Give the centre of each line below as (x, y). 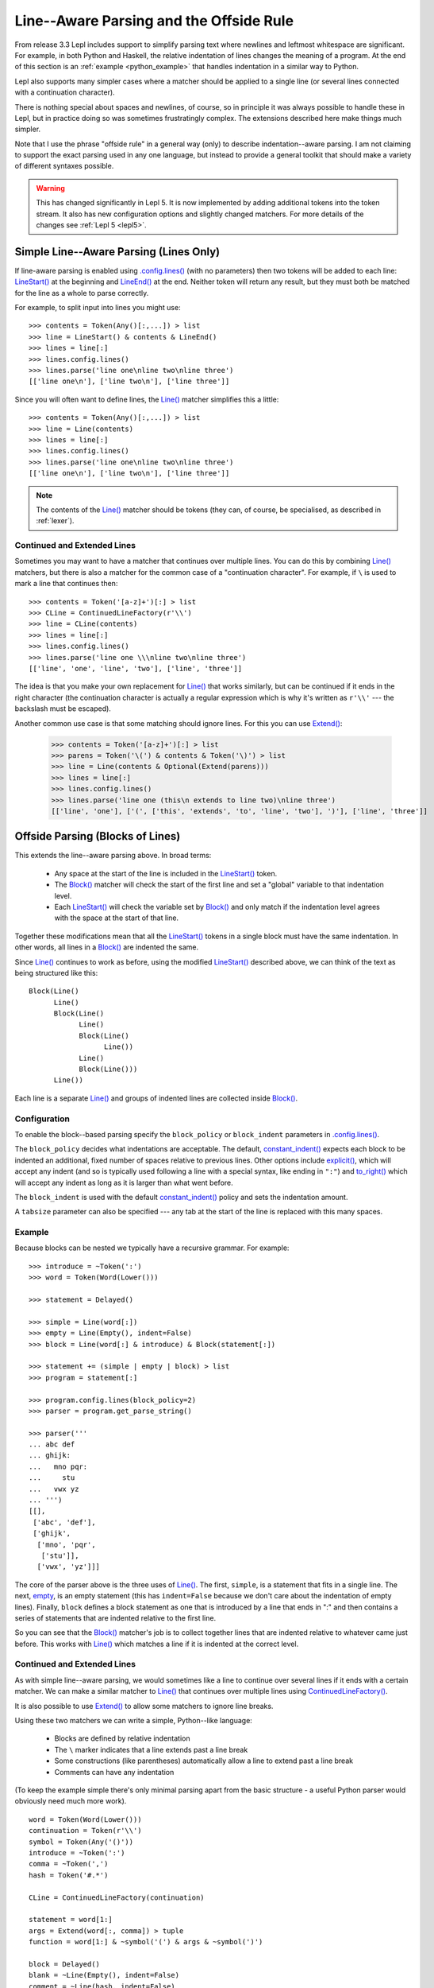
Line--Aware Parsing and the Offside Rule (154, 21)
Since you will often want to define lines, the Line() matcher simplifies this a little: (147, 399)
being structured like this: (56, 973)
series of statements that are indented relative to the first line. (115, 1617)
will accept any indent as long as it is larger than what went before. (124, 1182)
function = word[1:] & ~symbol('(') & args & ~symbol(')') (146, 1942)
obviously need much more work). (71, 1801)
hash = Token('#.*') (69, 1875)
